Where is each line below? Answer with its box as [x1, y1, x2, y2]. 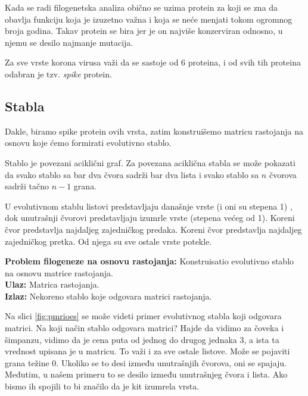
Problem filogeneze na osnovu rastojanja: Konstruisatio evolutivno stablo [5, 255, 294, 267]
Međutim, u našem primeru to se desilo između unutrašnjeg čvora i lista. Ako [5, 368, 288, 381]
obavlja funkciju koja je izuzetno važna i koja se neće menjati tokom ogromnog [5, 13, 293, 25]
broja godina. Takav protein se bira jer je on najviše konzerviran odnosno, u [5, 24, 283, 37]
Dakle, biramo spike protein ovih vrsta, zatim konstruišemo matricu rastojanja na [5, 124, 303, 137]
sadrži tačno [5, 180, 49, 192]
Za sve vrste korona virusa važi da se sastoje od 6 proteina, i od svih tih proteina [5, 56, 301, 68]
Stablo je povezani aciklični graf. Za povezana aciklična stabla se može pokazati [5, 156, 295, 169]
